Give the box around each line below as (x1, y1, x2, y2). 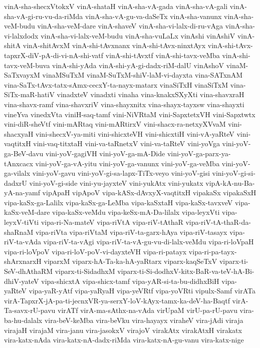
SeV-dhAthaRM (4, 266, 53, 276)
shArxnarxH (4, 256, 42, 266)
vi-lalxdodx (4, 30, 39, 41)
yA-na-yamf (4, 187, 40, 198)
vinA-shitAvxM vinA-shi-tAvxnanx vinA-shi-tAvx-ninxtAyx (23, 40, 206, 51)
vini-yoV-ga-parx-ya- (167, 148, 231, 158)
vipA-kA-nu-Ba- (205, 177, 255, 188)
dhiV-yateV (4, 275, 39, 286)
